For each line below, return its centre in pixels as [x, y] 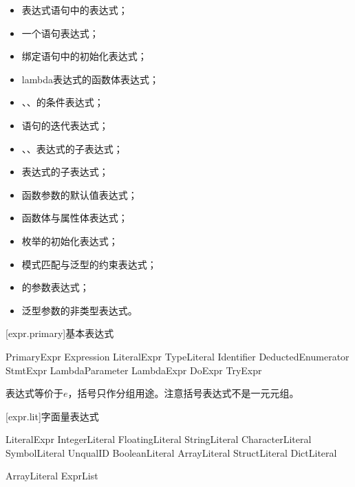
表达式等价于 [34, 393]
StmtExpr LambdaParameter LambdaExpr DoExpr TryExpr [134, 370]
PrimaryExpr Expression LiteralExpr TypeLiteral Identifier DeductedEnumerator [177, 356]
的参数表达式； [55, 287]
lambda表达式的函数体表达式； [90, 79]
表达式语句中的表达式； [75, 10]
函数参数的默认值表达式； [79, 194]
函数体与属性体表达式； [75, 218]
